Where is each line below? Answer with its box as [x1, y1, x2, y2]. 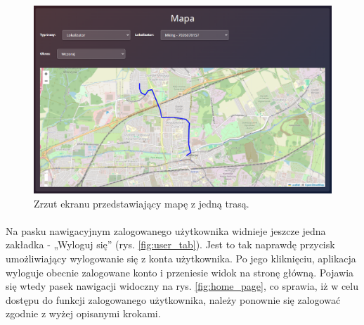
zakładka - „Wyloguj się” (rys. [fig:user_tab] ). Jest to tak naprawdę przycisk [6, 237, 335, 252]
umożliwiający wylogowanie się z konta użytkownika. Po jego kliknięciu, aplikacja [6, 251, 356, 266]
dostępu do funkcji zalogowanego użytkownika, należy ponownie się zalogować [6, 292, 341, 307]
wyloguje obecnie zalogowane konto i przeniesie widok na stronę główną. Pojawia [6, 265, 354, 279]
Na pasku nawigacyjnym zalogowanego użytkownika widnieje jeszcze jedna [6, 223, 326, 238]
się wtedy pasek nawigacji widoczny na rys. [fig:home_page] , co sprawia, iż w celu [6, 279, 359, 293]
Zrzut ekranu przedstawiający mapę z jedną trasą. [34, 196, 249, 210]
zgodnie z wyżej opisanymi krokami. [6, 306, 161, 321]
